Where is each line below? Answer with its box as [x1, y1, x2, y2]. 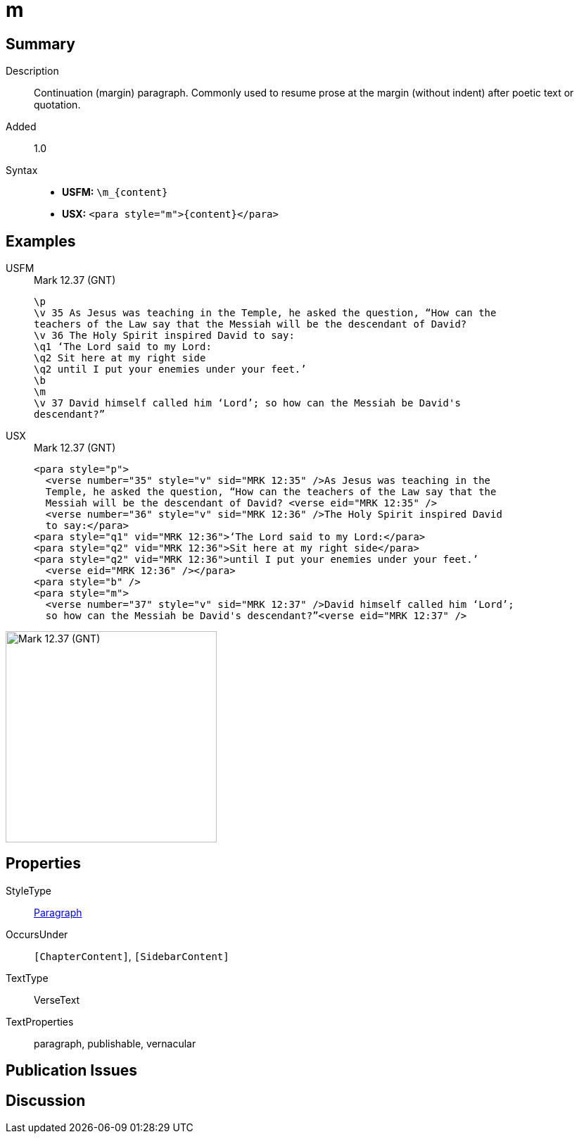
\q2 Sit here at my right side [34, 352, 206, 364]
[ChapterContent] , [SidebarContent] [34, 950, 229, 962]
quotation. [34, 99, 81, 111]
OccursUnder [6, 928, 68, 940]
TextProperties [6, 1015, 74, 1028]
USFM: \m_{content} [62, 186, 168, 199]
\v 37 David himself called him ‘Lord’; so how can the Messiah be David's [34, 397, 461, 409]
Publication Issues [6, 1062, 138, 1080]
